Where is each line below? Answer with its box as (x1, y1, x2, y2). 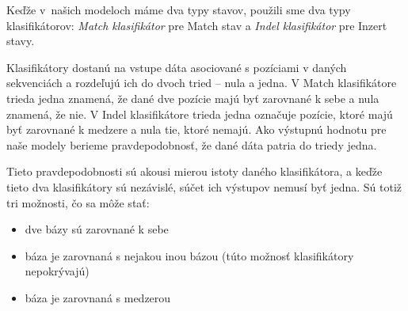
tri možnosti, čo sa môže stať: (6, 194, 150, 210)
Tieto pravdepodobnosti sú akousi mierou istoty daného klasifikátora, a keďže (6, 163, 383, 180)
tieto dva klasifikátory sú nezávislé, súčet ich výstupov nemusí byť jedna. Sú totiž (6, 178, 402, 195)
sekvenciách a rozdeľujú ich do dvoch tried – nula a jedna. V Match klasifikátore (6, 74, 397, 91)
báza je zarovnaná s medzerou (25, 289, 171, 305)
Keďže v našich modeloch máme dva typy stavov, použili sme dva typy (6, 2, 351, 17)
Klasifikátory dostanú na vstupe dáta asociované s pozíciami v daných (6, 59, 347, 75)
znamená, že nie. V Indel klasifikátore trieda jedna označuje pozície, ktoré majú (6, 105, 393, 122)
